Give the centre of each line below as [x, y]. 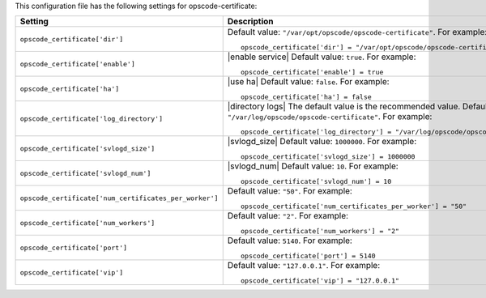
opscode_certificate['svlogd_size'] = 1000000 [328, 157]
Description [250, 22]
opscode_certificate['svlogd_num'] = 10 [316, 182]
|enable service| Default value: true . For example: [322, 57]
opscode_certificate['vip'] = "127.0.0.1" [320, 281]
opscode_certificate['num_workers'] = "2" [320, 231]
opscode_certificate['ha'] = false [306, 97]
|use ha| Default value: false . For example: [308, 82]
